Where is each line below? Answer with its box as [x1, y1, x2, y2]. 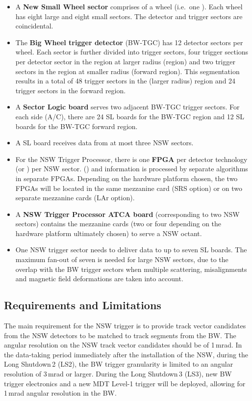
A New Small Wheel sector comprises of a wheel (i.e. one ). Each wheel [15, 1, 243, 11]
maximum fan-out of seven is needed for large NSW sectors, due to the [15, 254, 228, 265]
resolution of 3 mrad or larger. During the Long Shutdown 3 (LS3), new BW [4, 369, 232, 379]
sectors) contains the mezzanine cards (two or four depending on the [15, 218, 222, 229]
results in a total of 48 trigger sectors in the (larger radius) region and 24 [15, 76, 236, 86]
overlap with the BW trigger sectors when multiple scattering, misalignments [15, 264, 247, 274]
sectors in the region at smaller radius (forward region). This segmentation [15, 66, 240, 76]
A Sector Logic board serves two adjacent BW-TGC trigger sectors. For [15, 102, 240, 112]
